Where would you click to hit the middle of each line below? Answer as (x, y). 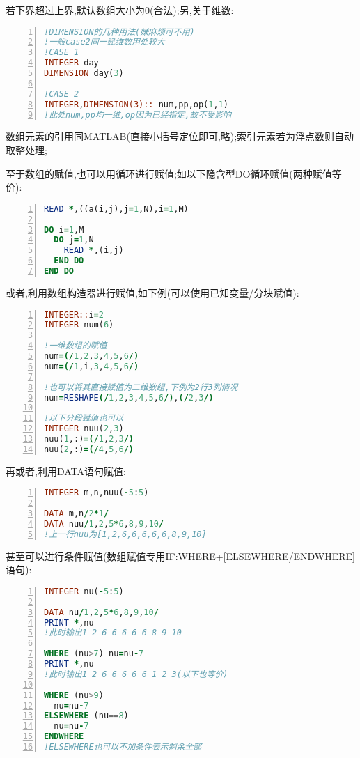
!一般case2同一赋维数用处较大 (104, 42)
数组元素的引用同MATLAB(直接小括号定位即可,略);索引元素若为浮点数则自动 (180, 136)
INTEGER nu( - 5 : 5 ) (84, 591)
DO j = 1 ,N (74, 240)
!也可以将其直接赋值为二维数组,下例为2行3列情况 (141, 387)
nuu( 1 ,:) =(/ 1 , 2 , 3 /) (89, 439)
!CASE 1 (62, 53)
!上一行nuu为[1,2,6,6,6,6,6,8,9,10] (125, 534)
